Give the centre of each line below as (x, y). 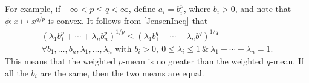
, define (142, 8)
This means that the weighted (60, 61)
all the (17, 72)
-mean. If (287, 61)
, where (197, 8)
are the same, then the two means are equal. (122, 72)
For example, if (33, 8)
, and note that (263, 8)
